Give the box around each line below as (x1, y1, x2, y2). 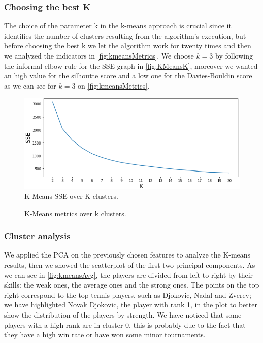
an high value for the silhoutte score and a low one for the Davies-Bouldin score (4, 70, 252, 81)
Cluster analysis (4, 230, 71, 242)
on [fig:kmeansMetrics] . (78, 80, 150, 91)
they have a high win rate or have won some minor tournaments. (4, 329, 206, 340)
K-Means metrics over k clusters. (24, 208, 126, 218)
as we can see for (4, 80, 56, 91)
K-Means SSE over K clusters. (24, 191, 118, 202)
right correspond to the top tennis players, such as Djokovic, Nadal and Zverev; (4, 289, 251, 300)
